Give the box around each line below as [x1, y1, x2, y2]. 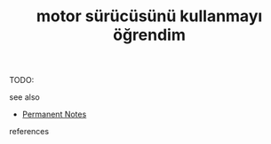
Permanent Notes [21, 109, 87, 120]
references [9, 126, 50, 137]
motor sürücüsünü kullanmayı [36, 6, 263, 27]
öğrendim [112, 25, 187, 45]
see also [9, 92, 40, 102]
